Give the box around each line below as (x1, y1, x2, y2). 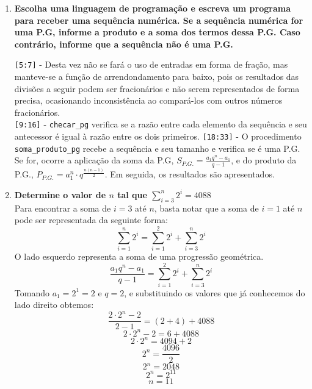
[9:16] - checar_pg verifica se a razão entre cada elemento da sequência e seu (14, 118, 307, 130)
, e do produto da (231, 154, 297, 166)
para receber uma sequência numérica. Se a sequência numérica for (14, 13, 303, 26)
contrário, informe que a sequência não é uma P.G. (14, 37, 233, 50)
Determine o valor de (14, 188, 106, 201)
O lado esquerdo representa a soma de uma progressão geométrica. (14, 250, 264, 262)
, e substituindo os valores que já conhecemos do (124, 286, 305, 299)
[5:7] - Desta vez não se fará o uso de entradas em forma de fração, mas (14, 58, 288, 71)
